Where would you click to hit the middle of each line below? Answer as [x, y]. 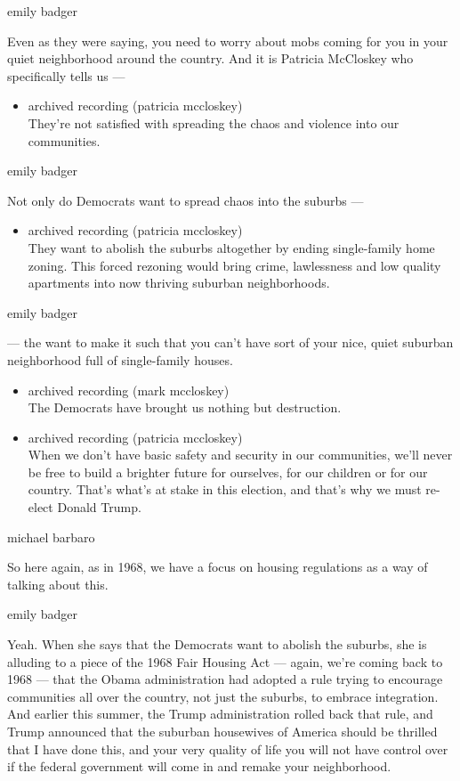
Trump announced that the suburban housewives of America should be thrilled [222, 731]
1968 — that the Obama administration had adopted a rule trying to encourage [225, 679]
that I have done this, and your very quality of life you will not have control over [228, 748]
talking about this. [58, 584]
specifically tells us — [66, 75]
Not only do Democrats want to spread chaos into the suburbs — [186, 200]
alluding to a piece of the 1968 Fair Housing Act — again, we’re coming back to [225, 661]
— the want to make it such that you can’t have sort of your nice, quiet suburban [230, 342]
